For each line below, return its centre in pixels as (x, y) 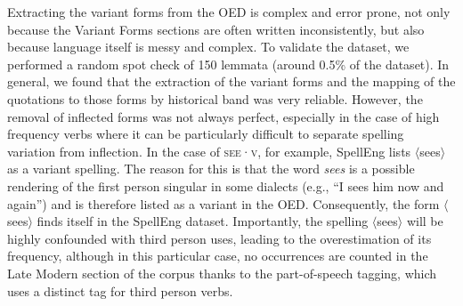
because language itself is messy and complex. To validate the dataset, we (208, 47)
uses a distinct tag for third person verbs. (120, 290)
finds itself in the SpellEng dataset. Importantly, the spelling (203, 221)
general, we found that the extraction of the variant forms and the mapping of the (231, 81)
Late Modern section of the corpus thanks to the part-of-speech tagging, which (222, 273)
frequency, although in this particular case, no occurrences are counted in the (218, 256)
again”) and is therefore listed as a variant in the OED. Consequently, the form (223, 203)
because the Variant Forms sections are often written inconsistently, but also (216, 29)
